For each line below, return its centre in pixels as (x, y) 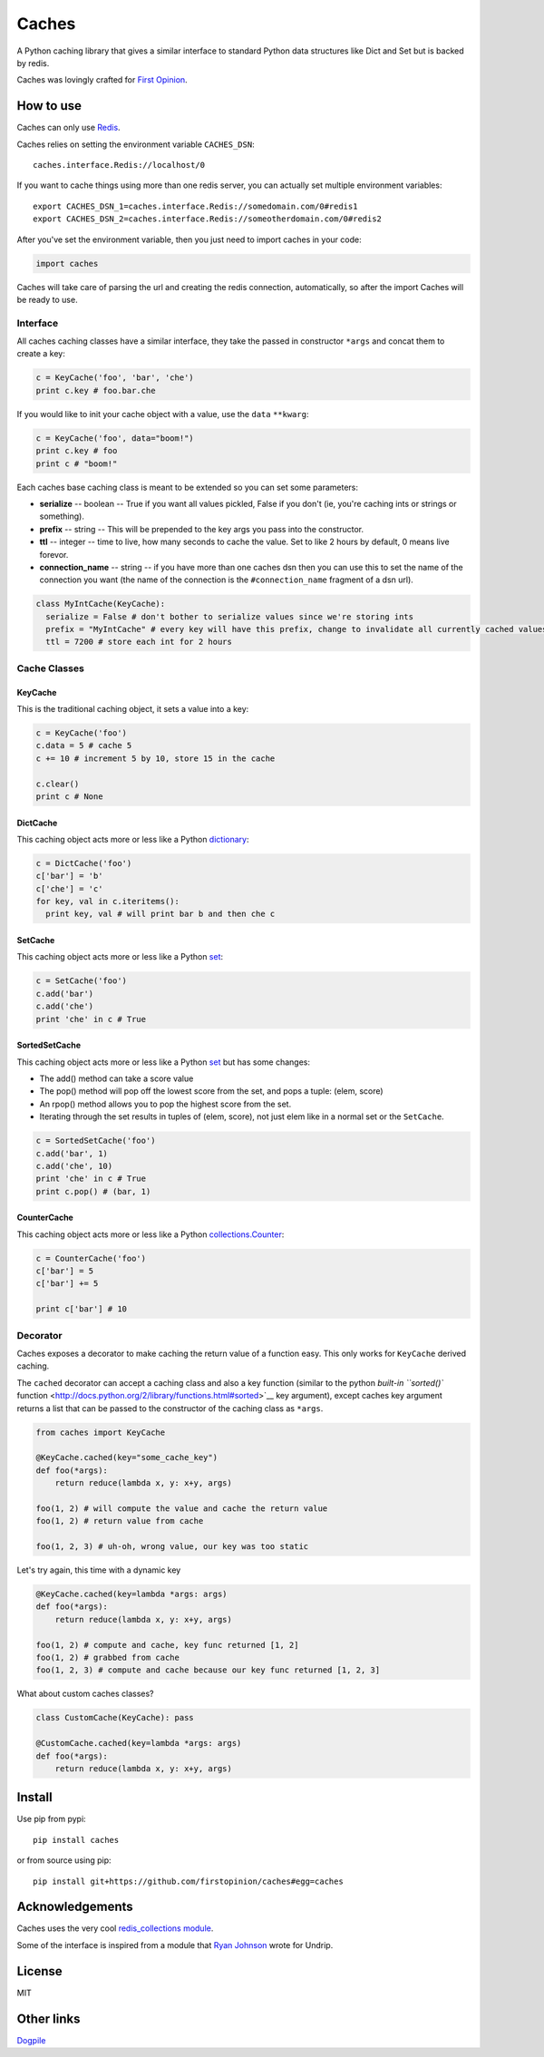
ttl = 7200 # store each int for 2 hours (139, 642)
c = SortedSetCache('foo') (96, 1141)
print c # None (69, 796)
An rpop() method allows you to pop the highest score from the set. (165, 1104)
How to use (49, 106)
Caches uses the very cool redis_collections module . (115, 1928)
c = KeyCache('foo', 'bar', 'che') (115, 378)
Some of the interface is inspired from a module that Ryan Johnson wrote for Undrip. (175, 1945)
